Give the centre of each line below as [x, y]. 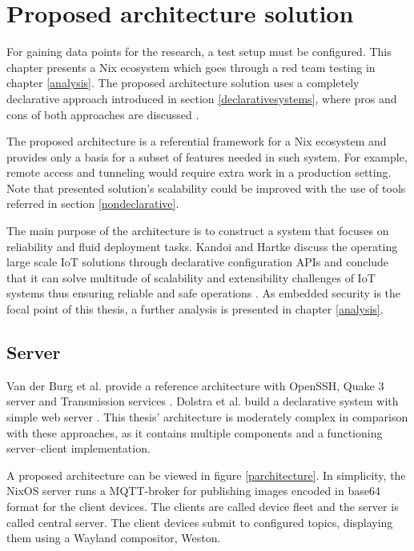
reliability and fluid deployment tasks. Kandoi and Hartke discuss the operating [202, 246]
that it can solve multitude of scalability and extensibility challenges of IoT [191, 277]
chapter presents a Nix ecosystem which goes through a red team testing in [191, 67]
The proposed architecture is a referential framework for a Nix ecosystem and [197, 141]
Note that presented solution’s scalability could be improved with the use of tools [206, 188]
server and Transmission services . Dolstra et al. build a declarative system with [203, 401]
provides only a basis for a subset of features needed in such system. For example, [207, 156]
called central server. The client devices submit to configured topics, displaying [200, 522]
